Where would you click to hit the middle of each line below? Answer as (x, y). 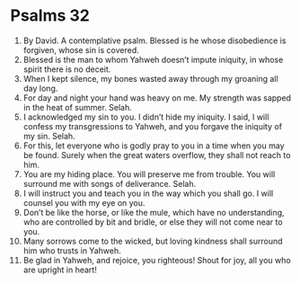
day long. (40, 88)
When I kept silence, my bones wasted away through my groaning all (150, 78)
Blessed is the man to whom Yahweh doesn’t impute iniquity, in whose (153, 59)
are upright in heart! (60, 270)
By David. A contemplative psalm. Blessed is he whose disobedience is (154, 40)
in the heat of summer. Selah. (78, 107)
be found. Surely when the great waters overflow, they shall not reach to (157, 155)
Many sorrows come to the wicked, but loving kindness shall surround (153, 241)
